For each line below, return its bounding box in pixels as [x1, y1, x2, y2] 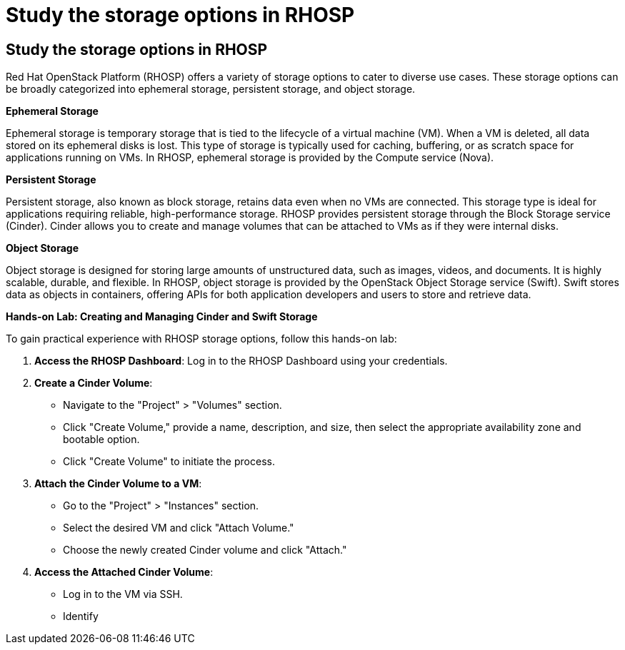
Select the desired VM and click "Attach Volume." [63, 522, 294, 534]
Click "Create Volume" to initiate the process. [63, 455, 275, 468]
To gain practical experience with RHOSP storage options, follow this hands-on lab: [6, 332, 397, 345]
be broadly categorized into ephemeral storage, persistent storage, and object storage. [6, 83, 416, 96]
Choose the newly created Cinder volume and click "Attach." [63, 544, 347, 557]
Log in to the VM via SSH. [63, 588, 183, 601]
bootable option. [63, 433, 140, 446]
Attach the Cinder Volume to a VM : [34, 477, 202, 490]
